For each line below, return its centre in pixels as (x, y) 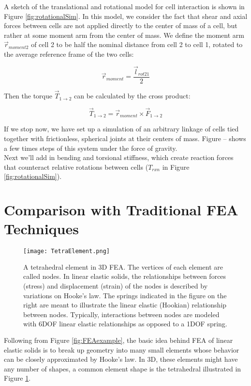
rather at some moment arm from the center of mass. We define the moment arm (124, 35)
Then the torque (28, 96)
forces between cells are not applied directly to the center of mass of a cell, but (121, 25)
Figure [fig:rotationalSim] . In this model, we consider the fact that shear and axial (126, 16)
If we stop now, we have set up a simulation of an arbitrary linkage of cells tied (121, 129)
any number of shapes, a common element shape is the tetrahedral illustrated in (123, 368)
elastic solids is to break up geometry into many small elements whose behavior (122, 349)
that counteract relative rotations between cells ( (76, 167)
